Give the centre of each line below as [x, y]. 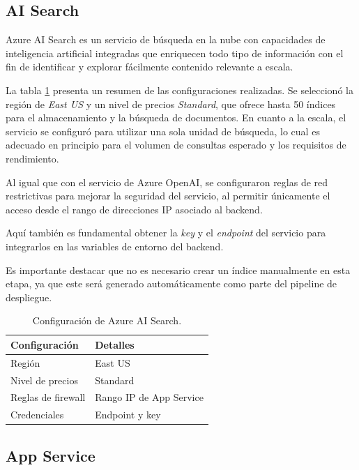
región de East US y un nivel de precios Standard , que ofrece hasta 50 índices [171, 104]
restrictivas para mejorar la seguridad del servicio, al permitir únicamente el [168, 196]
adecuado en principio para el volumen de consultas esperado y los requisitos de [176, 145]
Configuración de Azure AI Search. [107, 320]
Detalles [115, 344]
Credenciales [37, 415]
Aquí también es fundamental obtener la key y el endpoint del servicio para [166, 233]
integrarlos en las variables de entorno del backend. [115, 246]
